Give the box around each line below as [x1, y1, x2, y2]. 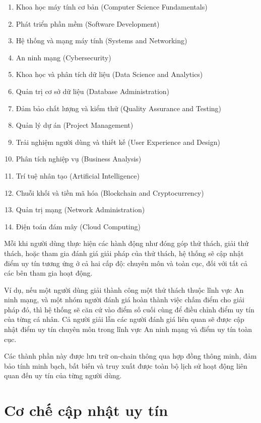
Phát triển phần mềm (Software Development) [16, 18, 160, 29]
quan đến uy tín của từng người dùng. [4, 370, 122, 381]
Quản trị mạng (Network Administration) [16, 204, 145, 215]
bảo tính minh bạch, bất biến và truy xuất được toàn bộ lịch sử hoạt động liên [4, 360, 247, 371]
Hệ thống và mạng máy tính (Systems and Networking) [16, 35, 187, 46]
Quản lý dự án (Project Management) [16, 120, 134, 130]
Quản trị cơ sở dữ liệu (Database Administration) [16, 86, 170, 96]
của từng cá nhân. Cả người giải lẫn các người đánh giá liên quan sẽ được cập [4, 314, 244, 324]
